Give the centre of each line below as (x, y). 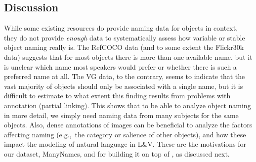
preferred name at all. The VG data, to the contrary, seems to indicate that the (125, 76)
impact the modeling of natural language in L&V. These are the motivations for (125, 144)
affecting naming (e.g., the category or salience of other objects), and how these (125, 134)
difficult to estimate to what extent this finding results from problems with (117, 96)
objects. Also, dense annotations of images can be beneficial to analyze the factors (128, 125)
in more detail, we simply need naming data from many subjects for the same (121, 115)
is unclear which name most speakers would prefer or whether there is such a (120, 66)
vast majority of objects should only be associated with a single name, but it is (124, 86)
